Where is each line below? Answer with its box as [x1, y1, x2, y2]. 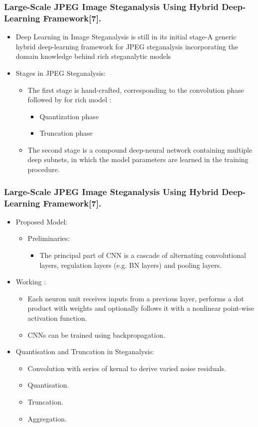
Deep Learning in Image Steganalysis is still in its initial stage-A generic [15, 31, 237, 42]
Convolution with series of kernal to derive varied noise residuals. [27, 363, 227, 373]
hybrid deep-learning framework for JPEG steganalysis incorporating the [15, 41, 238, 51]
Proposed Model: [15, 216, 68, 226]
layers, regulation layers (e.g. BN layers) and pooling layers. [39, 259, 222, 270]
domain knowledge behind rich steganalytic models [15, 51, 171, 61]
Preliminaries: [27, 233, 70, 243]
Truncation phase [39, 128, 93, 138]
